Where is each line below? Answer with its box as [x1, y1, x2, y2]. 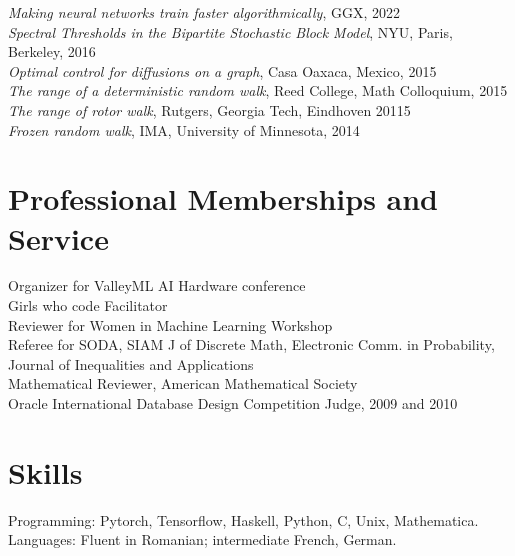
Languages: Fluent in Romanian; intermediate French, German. [8, 529, 397, 550]
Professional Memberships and [8, 178, 438, 219]
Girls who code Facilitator [8, 295, 168, 316]
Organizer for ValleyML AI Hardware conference [8, 275, 306, 296]
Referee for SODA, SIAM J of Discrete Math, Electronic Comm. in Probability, [8, 334, 495, 355]
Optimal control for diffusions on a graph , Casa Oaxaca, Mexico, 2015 [8, 60, 437, 81]
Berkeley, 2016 [8, 41, 96, 62]
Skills [8, 451, 83, 492]
